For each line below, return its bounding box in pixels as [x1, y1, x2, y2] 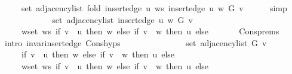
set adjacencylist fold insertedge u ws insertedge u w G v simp [21, 2, 287, 14]
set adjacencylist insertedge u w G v [52, 13, 193, 25]
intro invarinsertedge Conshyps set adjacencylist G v [4, 36, 267, 49]
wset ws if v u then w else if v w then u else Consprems [21, 25, 279, 37]
